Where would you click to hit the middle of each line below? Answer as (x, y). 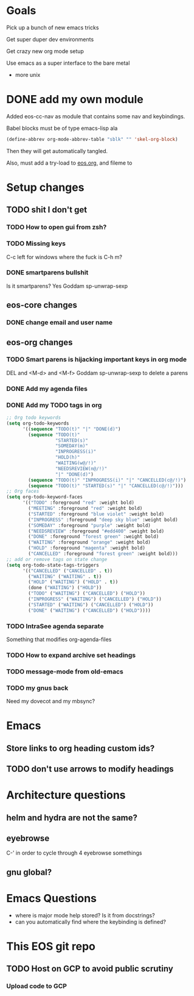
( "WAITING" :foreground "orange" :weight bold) (89, 543)
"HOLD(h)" (68, 457)
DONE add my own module (75, 100)
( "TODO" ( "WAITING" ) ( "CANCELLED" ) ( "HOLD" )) (87, 593)
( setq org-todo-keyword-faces (45, 497)
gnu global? (29, 872)
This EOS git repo (51, 947)
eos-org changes (40, 342)
